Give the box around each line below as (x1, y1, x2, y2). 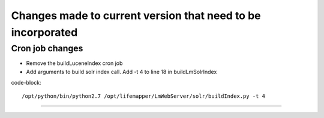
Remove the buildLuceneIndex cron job (26, 60, 123, 67)
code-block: (11, 79, 41, 86)
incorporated (11, 26, 78, 39)
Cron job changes (11, 43, 83, 54)
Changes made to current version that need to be (11, 9, 261, 22)
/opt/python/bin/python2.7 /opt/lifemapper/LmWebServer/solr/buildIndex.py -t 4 (22, 93, 266, 100)
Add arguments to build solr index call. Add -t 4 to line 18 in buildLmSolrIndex (26, 68, 217, 75)
